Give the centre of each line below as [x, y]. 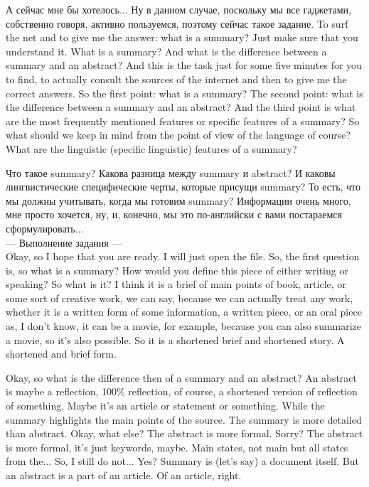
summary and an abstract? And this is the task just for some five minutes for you [184, 65]
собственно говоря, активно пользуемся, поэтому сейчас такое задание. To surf [177, 23]
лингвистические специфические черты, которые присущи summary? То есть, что [183, 187]
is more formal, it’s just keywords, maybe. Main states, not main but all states [177, 447]
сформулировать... [45, 228]
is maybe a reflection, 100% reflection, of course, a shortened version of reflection [182, 391]
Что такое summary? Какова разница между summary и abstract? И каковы [171, 172]
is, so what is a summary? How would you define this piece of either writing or [177, 270]
